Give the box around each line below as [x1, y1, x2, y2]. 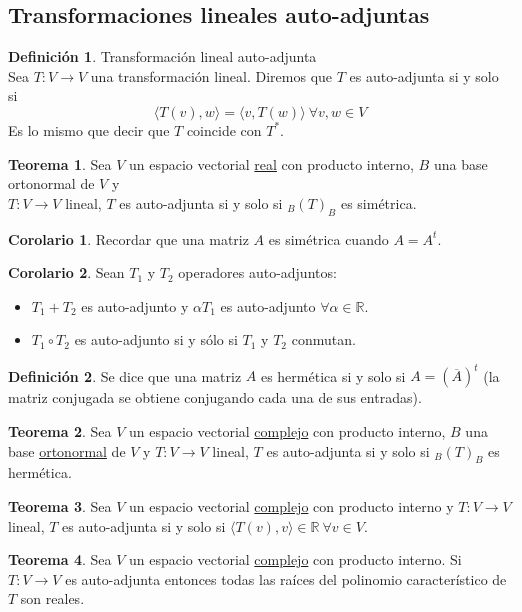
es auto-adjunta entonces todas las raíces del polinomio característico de [65, 568, 507, 589]
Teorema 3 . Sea [8, 496, 112, 517]
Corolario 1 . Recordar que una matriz [8, 228, 249, 249]
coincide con [186, 119, 262, 140]
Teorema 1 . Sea [8, 153, 112, 174]
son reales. [20, 588, 85, 609]
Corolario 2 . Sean [8, 262, 125, 283]
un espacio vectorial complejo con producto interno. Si [129, 549, 462, 570]
